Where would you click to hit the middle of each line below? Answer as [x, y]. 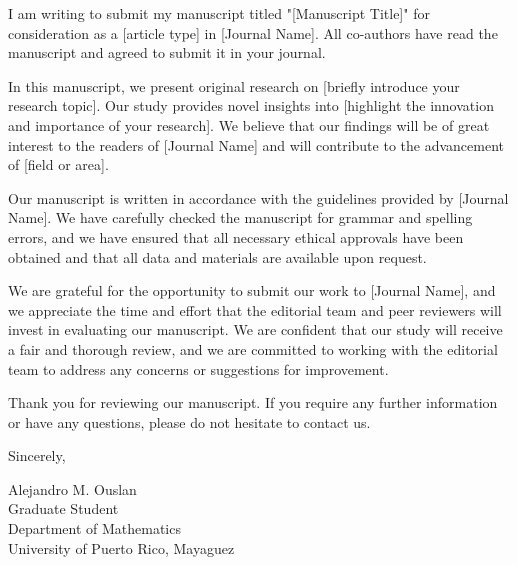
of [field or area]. [58, 164]
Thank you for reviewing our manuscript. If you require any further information [253, 402]
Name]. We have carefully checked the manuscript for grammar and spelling [240, 217]
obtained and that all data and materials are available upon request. [217, 256]
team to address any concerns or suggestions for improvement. [198, 368]
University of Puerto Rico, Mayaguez [121, 547]
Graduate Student [63, 508]
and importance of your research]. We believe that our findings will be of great [249, 124]
